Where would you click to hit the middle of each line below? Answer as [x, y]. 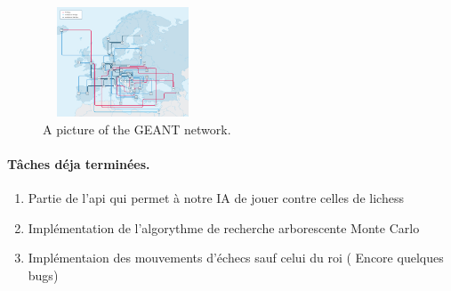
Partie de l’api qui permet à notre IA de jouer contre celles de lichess [216, 197]
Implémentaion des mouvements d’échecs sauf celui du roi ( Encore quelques [236, 258]
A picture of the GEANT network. [137, 129]
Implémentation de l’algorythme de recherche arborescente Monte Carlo [224, 227]
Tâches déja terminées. [79, 163]
